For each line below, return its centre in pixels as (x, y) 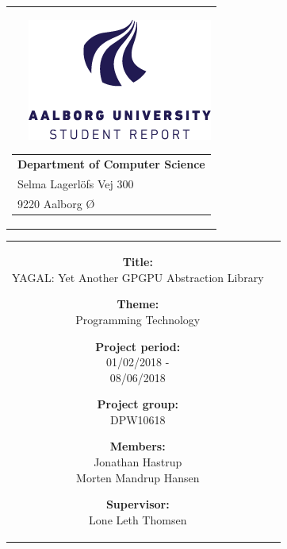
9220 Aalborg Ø (56, 203)
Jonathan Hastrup (138, 462)
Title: (138, 262)
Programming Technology (138, 319)
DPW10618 (138, 419)
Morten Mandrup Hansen (138, 477)
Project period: (138, 346)
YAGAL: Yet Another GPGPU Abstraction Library (138, 277)
